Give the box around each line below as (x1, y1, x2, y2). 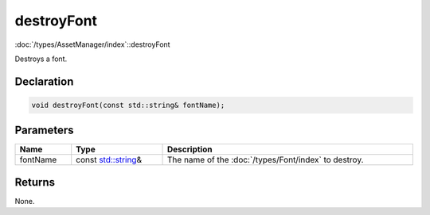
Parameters (14, 124, 74, 137)
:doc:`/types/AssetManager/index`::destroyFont (14, 40, 170, 49)
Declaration (14, 75, 74, 88)
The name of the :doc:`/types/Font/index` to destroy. (167, 155, 364, 166)
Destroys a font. (14, 54, 68, 63)
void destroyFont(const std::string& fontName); (31, 100, 225, 109)
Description (167, 144, 213, 155)
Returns (14, 175, 56, 189)
